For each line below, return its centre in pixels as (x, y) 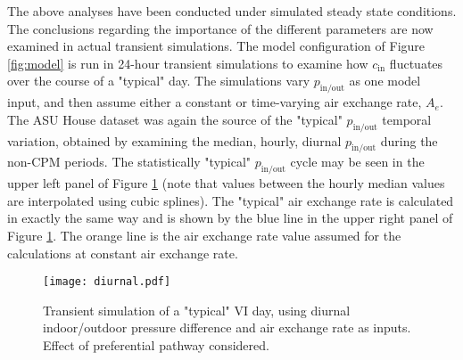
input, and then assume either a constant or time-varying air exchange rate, (215, 102)
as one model (385, 81)
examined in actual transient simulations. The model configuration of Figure (216, 46)
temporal (407, 119)
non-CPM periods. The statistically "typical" (129, 162)
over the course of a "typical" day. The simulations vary (159, 81)
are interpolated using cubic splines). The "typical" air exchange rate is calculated (231, 200)
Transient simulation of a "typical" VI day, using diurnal (197, 310)
